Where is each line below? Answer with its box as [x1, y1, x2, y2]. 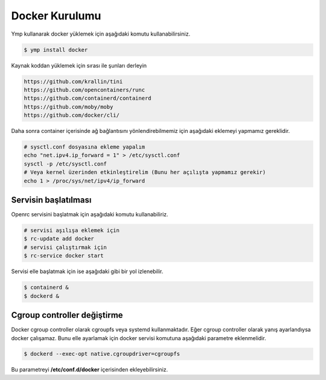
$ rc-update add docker [24, 236, 95, 242]
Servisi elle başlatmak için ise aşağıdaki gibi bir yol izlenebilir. [11, 268, 164, 275]
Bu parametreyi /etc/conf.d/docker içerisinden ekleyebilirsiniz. [11, 366, 168, 373]
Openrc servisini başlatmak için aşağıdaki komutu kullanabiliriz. [11, 211, 168, 218]
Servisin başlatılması [11, 195, 92, 205]
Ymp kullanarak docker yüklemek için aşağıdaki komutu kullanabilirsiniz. [11, 30, 190, 37]
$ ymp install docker [24, 46, 88, 53]
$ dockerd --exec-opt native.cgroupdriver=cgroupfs [24, 350, 181, 358]
